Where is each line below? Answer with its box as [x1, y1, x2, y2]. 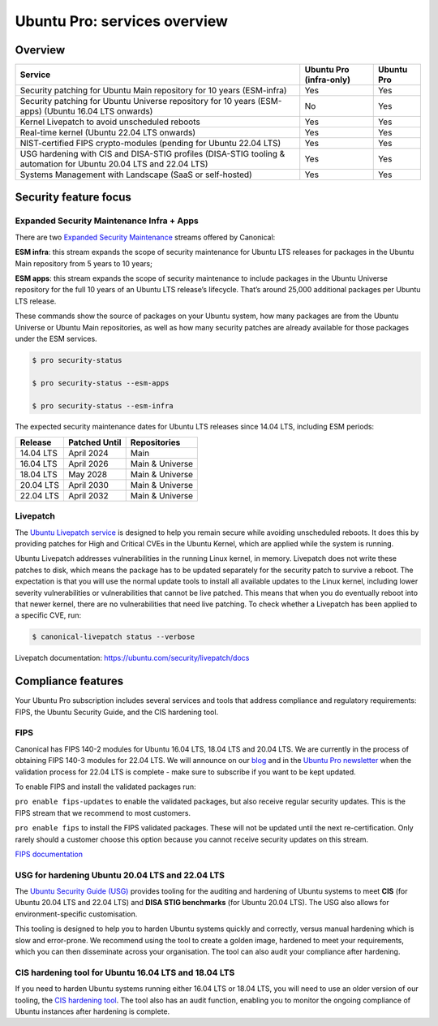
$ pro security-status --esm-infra [32, 401, 174, 410]
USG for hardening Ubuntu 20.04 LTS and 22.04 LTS [15, 869, 225, 881]
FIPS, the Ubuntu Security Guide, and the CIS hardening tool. [15, 707, 219, 717]
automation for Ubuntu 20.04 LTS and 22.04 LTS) [19, 158, 208, 170]
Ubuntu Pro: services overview [15, 12, 229, 30]
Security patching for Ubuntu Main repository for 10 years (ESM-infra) [19, 85, 287, 97]
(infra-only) [304, 74, 350, 85]
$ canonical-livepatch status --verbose [32, 632, 195, 641]
